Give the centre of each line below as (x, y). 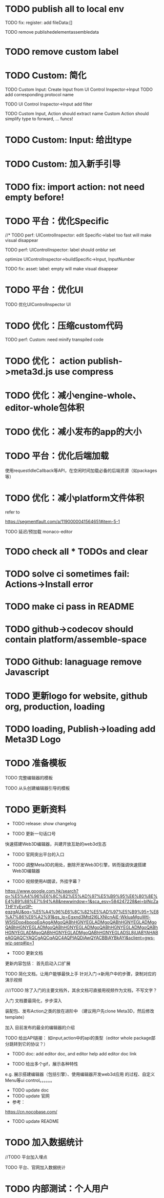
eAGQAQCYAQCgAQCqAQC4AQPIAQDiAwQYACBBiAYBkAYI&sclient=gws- (80, 938)
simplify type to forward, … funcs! (39, 119)
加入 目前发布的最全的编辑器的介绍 (40, 1027)
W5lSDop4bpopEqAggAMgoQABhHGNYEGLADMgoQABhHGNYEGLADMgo (81, 922)
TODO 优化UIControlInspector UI (38, 304)
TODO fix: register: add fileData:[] (39, 22)
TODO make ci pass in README (70, 607)
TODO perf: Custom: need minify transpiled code (54, 340)
